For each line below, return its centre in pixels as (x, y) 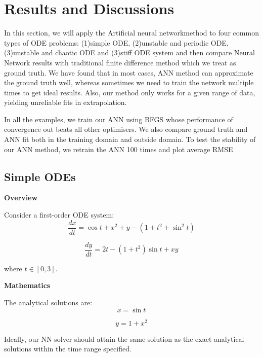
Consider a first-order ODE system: (59, 215)
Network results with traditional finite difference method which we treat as (120, 62)
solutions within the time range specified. (68, 349)
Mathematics (27, 285)
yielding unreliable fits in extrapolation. (65, 102)
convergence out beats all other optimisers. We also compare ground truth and (126, 129)
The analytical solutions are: (48, 302)
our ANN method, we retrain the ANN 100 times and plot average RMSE (119, 149)
